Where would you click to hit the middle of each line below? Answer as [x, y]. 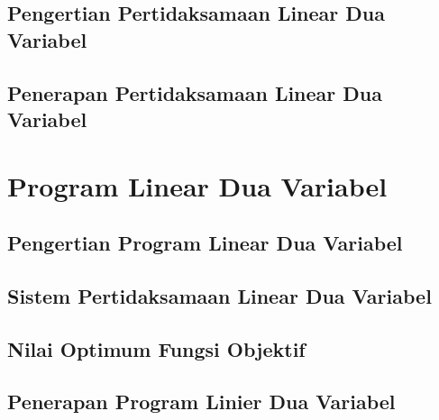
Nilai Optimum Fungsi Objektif [156, 348]
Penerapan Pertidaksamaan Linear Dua [195, 92]
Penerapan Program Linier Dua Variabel [201, 402]
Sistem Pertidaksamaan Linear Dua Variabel [219, 295]
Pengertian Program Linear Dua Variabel [205, 243]
